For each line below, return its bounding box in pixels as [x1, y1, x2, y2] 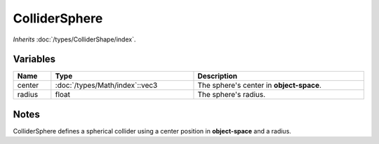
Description [197, 71, 238, 81]
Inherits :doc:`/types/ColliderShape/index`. [13, 35, 136, 44]
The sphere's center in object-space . [197, 81, 322, 91]
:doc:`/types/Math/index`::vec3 [55, 81, 158, 91]
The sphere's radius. [197, 90, 266, 100]
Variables [13, 53, 56, 65]
